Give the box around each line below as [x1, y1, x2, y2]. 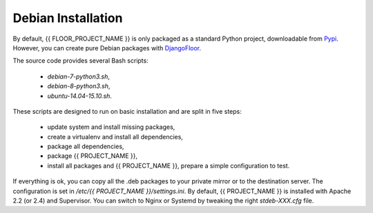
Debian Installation [12, 10, 123, 26]
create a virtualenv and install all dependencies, [47, 132, 183, 141]
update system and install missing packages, [47, 123, 175, 131]
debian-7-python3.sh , [47, 72, 111, 81]
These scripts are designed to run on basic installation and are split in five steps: [12, 107, 242, 115]
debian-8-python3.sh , [47, 82, 111, 90]
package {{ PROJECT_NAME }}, [47, 152, 138, 160]
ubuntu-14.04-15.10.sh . [47, 92, 112, 100]
